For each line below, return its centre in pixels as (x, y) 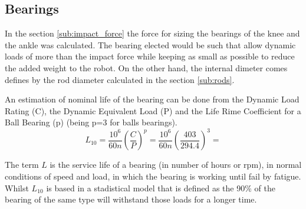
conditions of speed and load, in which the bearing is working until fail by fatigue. (153, 176)
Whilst (17, 188)
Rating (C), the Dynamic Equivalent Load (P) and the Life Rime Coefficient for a (153, 110)
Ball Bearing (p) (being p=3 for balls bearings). (91, 122)
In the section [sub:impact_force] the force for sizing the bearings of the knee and (152, 33)
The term (22, 165)
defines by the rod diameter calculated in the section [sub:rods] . (120, 79)
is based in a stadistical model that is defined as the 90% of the (161, 188)
